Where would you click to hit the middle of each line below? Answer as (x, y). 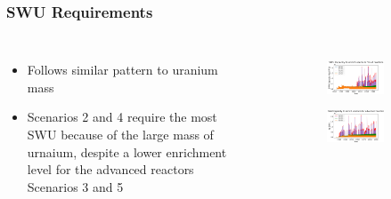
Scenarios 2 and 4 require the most (122, 117)
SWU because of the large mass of (120, 134)
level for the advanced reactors (110, 169)
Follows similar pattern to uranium (122, 70)
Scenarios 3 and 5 (75, 186)
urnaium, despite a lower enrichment (127, 151)
